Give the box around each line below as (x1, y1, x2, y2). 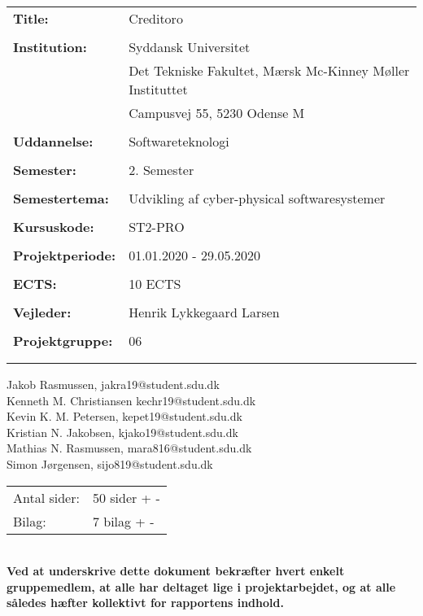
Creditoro (129, 9, 183, 28)
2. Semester (129, 160, 194, 179)
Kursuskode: (13, 217, 94, 236)
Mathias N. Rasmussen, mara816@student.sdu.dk (7, 439, 252, 457)
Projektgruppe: (13, 331, 113, 350)
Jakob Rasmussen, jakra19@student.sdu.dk (7, 376, 220, 392)
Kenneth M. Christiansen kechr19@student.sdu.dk (7, 391, 256, 408)
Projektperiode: (13, 246, 116, 264)
